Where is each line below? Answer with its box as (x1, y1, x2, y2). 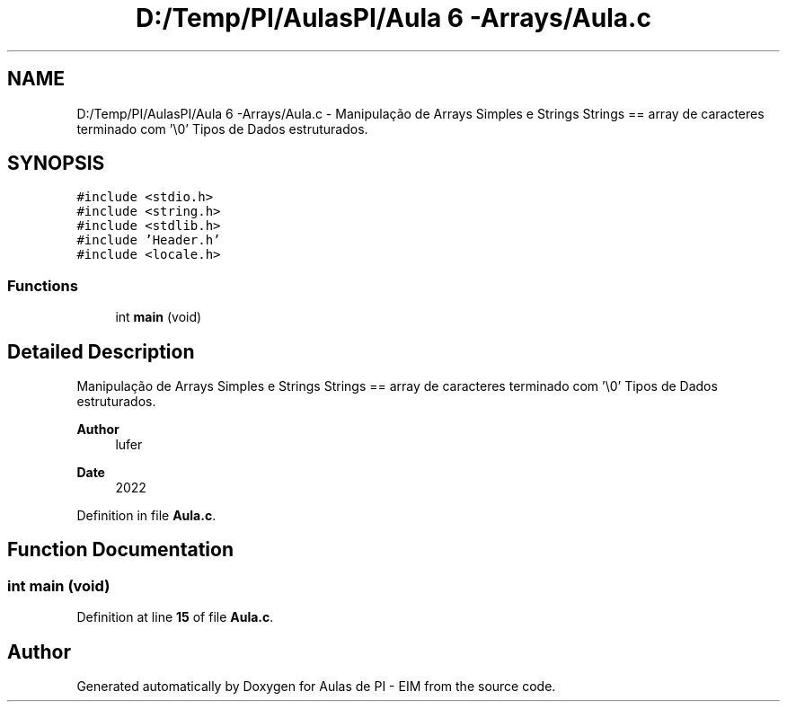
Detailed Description (7, 340, 195, 363)
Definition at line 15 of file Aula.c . (76, 609, 274, 625)
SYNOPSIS (7, 152, 105, 175)
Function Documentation (7, 538, 234, 562)
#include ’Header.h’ (76, 233, 221, 248)
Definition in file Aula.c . (76, 508, 217, 524)
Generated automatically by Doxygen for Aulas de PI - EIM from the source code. (76, 678, 556, 695)
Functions (7, 276, 78, 295)
